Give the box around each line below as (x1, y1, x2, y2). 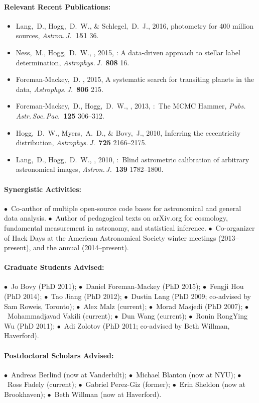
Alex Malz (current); (83, 300, 147, 311)
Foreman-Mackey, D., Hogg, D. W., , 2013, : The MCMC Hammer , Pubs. (16, 100, 246, 111)
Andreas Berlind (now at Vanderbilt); (11, 369, 127, 379)
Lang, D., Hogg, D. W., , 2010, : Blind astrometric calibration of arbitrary (16, 154, 249, 164)
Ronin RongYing (196, 311, 248, 321)
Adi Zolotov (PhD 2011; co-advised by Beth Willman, (64, 320, 230, 331)
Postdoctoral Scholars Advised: (4, 350, 114, 360)
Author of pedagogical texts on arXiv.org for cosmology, (55, 213, 228, 223)
